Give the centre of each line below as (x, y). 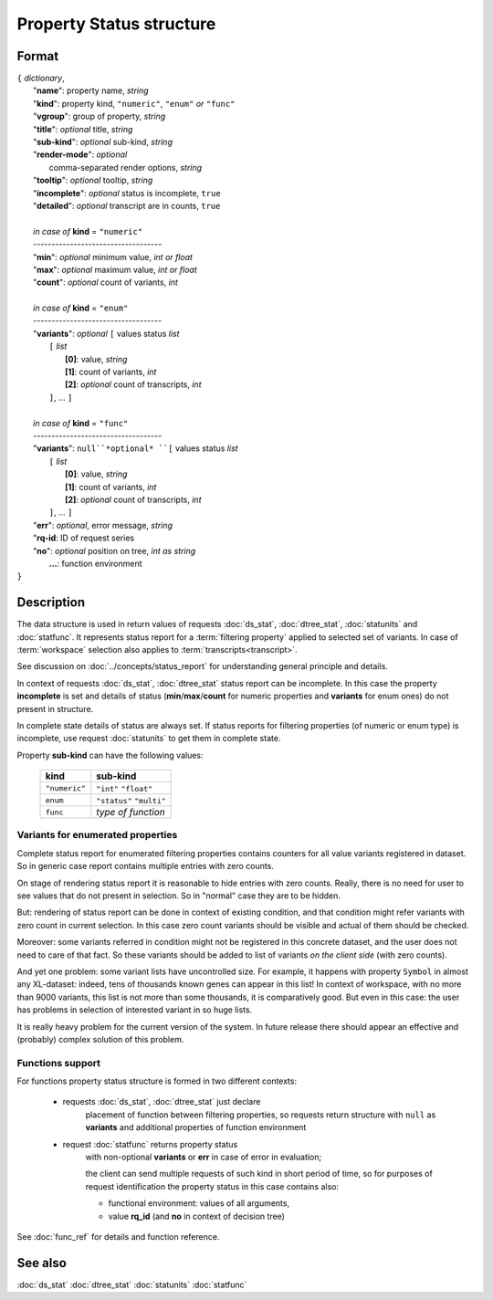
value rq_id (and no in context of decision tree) (196, 1216)
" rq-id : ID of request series (84, 538)
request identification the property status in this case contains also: (212, 1186)
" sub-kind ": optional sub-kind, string (103, 142)
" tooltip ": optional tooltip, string (93, 180)
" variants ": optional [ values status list (106, 333)
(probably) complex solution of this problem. (100, 1039)
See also (42, 1263)
